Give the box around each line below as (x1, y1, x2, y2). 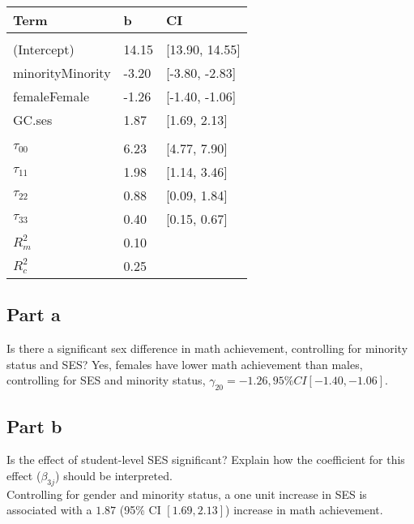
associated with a (6, 501, 92, 518)
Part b (6, 413, 62, 438)
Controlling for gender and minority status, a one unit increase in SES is (6, 485, 367, 502)
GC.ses (13, 110, 53, 129)
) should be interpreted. (55, 466, 173, 483)
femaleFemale (13, 87, 89, 105)
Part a (6, 302, 61, 327)
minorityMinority (13, 63, 111, 82)
